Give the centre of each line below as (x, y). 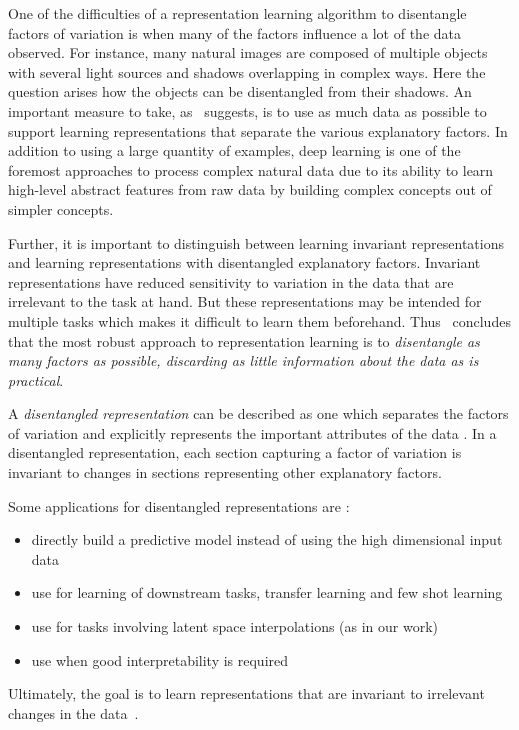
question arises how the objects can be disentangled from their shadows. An (240, 91)
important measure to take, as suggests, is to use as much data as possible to (247, 110)
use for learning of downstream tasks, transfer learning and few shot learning (267, 592)
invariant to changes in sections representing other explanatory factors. (225, 472)
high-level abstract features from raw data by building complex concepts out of (250, 189)
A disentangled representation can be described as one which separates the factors (258, 413)
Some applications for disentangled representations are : (179, 505)
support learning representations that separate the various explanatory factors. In (258, 130)
